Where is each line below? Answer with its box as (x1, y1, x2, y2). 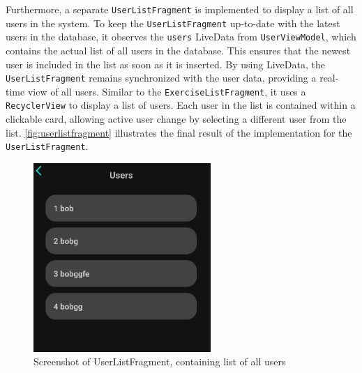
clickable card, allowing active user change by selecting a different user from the (6, 112, 347, 126)
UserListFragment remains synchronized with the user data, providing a (6, 70, 317, 85)
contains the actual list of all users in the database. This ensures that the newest (6, 43, 351, 57)
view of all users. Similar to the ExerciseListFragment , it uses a (27, 84, 306, 98)
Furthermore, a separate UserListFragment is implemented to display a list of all (6, 2, 354, 16)
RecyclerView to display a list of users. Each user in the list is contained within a (6, 98, 356, 112)
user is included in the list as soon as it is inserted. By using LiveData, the (6, 56, 325, 71)
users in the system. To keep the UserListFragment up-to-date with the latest (6, 15, 340, 30)
